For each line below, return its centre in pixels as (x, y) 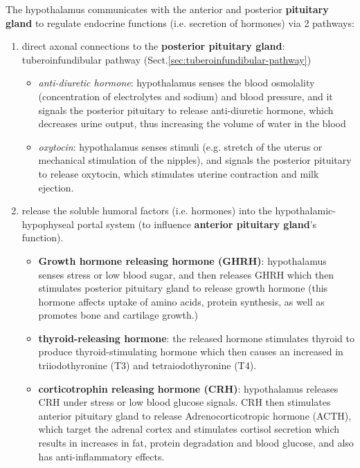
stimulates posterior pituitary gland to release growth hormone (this (183, 288)
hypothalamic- (305, 210)
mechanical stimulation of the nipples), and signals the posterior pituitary (195, 160)
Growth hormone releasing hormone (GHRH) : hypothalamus (182, 260)
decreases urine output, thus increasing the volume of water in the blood (192, 123)
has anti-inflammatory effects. (101, 456)
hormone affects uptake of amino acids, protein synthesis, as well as (181, 301)
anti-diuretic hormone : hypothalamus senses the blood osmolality (177, 83)
